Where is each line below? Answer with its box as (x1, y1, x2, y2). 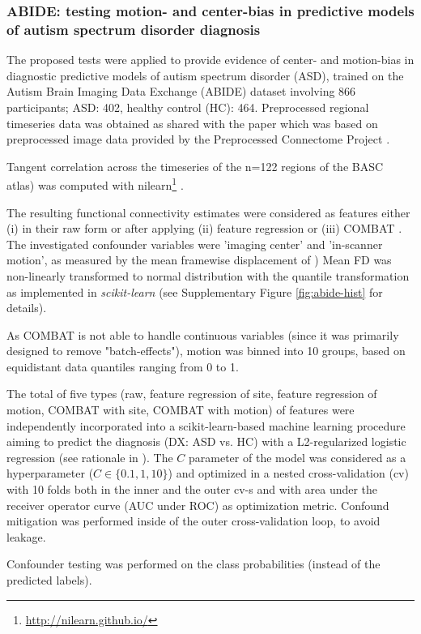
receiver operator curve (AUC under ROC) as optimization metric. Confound (6, 496, 389, 513)
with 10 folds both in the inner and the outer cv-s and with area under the (6, 481, 378, 498)
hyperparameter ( (6, 465, 94, 482)
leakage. (6, 528, 46, 545)
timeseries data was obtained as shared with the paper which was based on (6, 114, 378, 131)
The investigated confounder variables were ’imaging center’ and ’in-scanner (6, 235, 383, 252)
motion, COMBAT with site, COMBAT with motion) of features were (6, 401, 355, 418)
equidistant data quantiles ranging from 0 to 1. (6, 358, 239, 375)
